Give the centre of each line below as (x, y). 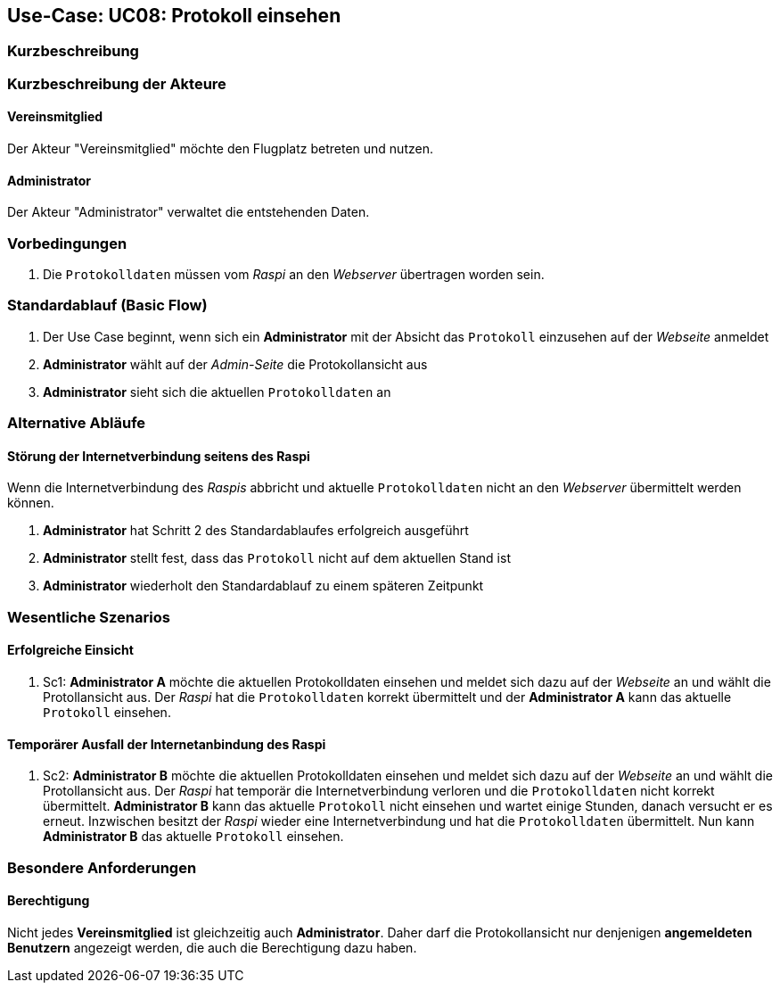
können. (31, 503)
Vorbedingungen (67, 243)
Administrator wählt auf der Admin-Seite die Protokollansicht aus (235, 364)
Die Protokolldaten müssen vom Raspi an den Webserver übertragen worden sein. (294, 274)
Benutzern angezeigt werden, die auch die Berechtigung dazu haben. (212, 947)
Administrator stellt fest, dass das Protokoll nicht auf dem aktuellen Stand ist (277, 558)
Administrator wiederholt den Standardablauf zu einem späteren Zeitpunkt (263, 586)
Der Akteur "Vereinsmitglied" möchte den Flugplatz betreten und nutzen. (220, 149)
